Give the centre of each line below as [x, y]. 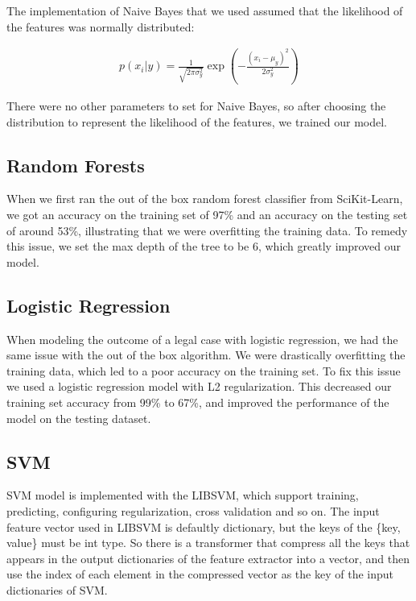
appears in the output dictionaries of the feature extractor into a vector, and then [208, 558]
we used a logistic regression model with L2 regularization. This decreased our [199, 386]
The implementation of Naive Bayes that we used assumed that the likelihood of [205, 10]
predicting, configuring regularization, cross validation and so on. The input [193, 510]
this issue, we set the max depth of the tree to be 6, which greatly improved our [204, 246]
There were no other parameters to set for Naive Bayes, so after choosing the [196, 106]
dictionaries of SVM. [57, 589]
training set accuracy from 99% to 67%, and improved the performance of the [198, 402]
